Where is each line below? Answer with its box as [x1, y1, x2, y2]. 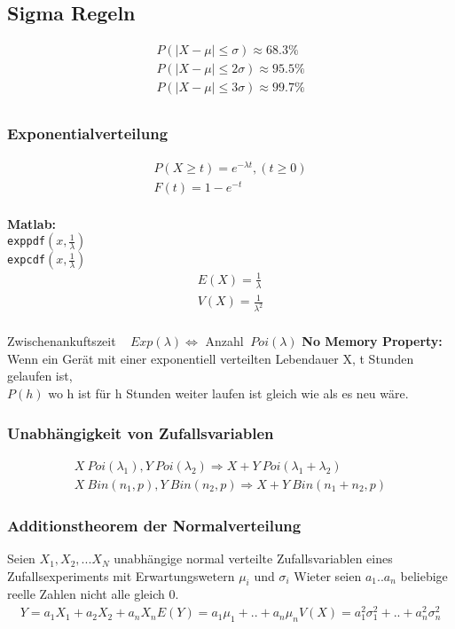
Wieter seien [294, 566, 362, 585]
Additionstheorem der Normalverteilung [7, 514, 302, 536]
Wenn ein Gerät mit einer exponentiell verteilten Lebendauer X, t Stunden [7, 349, 414, 367]
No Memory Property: [302, 332, 443, 350]
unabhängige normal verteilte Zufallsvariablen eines [114, 549, 393, 568]
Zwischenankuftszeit [7, 332, 116, 350]
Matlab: [7, 214, 57, 232]
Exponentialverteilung [7, 122, 169, 145]
